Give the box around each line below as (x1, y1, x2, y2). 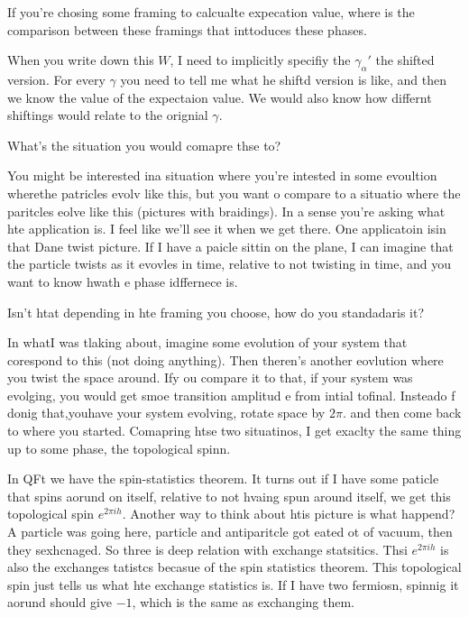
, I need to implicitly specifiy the (170, 51, 351, 69)
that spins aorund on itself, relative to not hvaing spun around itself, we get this (7, 486, 451, 505)
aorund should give (7, 593, 113, 612)
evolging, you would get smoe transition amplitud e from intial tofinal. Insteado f (7, 385, 455, 404)
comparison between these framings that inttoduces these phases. (7, 20, 367, 39)
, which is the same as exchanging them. (132, 593, 354, 612)
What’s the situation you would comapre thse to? (7, 135, 281, 154)
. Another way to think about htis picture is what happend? (122, 504, 455, 523)
